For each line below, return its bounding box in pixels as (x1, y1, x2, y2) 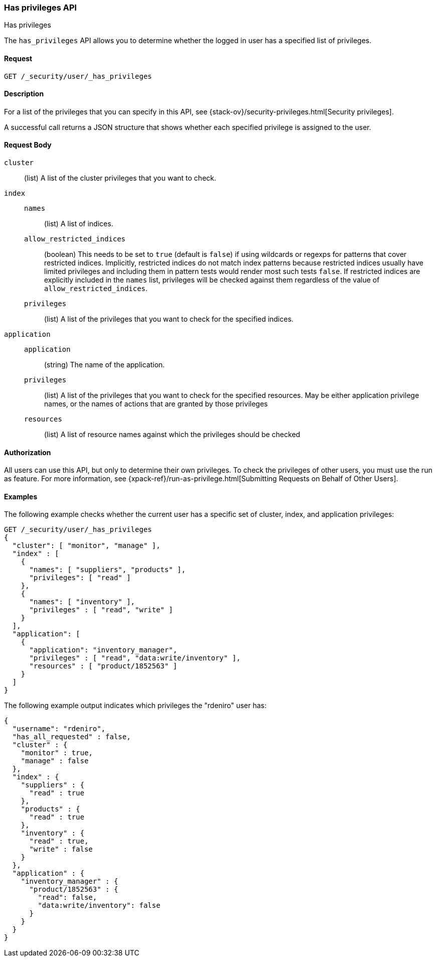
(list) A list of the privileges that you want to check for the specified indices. (44, 315, 294, 324)
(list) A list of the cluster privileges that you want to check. (24, 174, 216, 183)
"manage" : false (21, 757, 89, 765)
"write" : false (29, 845, 93, 854)
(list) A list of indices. (44, 219, 113, 228)
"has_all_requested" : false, (12, 733, 131, 741)
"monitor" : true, (21, 749, 93, 757)
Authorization (4, 448, 51, 457)
